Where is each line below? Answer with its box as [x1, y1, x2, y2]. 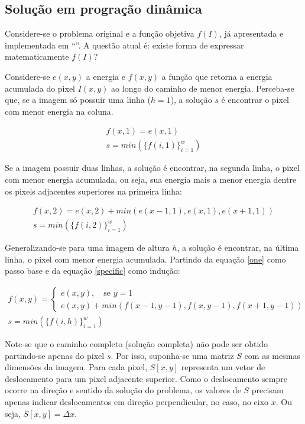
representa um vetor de [181, 361, 265, 373]
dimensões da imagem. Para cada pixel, [5, 361, 148, 373]
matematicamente [5, 50, 69, 63]
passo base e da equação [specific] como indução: [5, 264, 180, 277]
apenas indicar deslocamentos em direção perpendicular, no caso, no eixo [5, 396, 269, 408]
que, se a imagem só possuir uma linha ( [5, 93, 151, 106]
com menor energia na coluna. [5, 105, 113, 117]
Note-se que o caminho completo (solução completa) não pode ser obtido [5, 338, 268, 350]
